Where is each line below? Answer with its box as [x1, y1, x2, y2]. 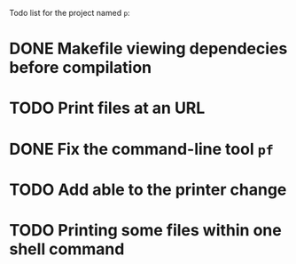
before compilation [9, 58, 152, 78]
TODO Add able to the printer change [9, 180, 287, 199]
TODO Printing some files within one [9, 220, 282, 240]
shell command [9, 239, 125, 259]
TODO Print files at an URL [9, 98, 206, 118]
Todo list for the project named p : [9, 8, 130, 18]
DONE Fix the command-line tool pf [9, 139, 275, 159]
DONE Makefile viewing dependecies [9, 39, 288, 59]
